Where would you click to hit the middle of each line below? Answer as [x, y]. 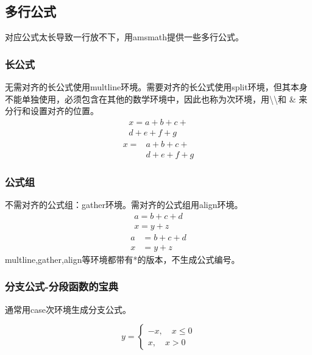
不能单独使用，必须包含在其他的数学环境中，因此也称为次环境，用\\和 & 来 [156, 99]
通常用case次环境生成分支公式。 [68, 309]
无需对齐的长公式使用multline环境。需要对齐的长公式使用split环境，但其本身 [156, 87]
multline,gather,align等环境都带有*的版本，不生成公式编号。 [122, 259]
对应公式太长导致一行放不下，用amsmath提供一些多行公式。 [125, 37]
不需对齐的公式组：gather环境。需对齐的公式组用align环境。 [124, 205]
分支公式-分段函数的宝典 [62, 286]
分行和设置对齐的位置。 [52, 111]
